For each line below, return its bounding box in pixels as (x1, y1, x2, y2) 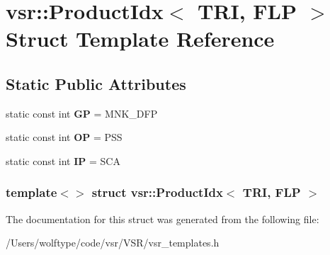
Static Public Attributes (6, 72, 186, 94)
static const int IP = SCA (6, 153, 120, 168)
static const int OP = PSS (6, 130, 123, 144)
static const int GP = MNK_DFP (6, 106, 158, 120)
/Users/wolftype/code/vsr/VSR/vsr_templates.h (6, 235, 220, 250)
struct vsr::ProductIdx (91, 183, 223, 201)
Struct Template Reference (6, 24, 275, 53)
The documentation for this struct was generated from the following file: (6, 211, 319, 226)
